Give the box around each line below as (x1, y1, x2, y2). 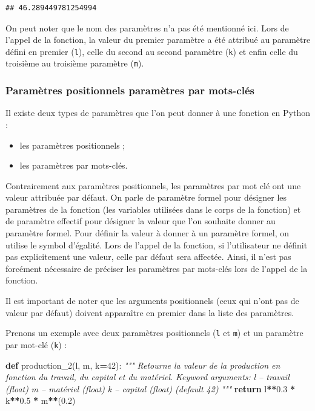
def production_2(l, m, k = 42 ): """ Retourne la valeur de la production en (5, 358, 280, 371)
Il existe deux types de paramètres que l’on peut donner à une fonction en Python (5, 106, 311, 119)
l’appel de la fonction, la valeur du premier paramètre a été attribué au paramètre (5, 33, 311, 46)
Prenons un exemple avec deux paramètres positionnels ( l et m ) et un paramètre (5, 326, 303, 339)
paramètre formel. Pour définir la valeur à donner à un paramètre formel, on (5, 227, 290, 239)
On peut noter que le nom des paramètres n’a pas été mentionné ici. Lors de (5, 21, 289, 34)
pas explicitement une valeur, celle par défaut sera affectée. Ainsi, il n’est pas (5, 250, 291, 263)
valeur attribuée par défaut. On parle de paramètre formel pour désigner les (5, 191, 287, 204)
